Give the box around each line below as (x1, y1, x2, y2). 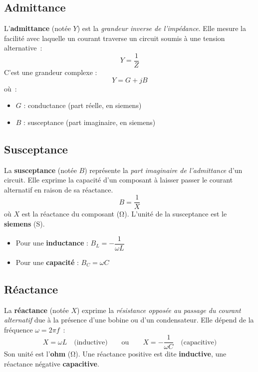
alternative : (4, 42, 42, 53)
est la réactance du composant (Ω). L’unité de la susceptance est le (21, 208, 227, 219)
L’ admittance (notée (4, 23, 71, 33)
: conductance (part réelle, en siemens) (23, 100, 142, 110)
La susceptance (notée (4, 164, 77, 175)
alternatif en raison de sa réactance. (4, 184, 113, 194)
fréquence (4, 324, 33, 334)
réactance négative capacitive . (4, 358, 99, 368)
